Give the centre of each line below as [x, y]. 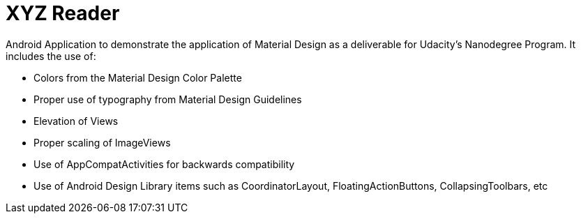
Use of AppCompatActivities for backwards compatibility [164, 164]
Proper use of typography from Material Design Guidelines [168, 99]
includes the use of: [51, 56]
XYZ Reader [63, 13]
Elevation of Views [76, 121]
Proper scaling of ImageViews [102, 142]
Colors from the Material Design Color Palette [138, 77]
